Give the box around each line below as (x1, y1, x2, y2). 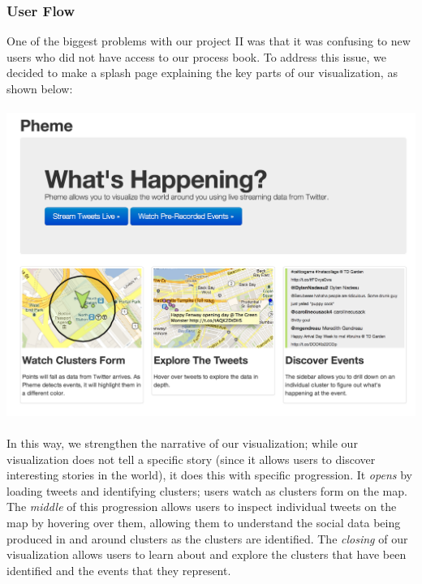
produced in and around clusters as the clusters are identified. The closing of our (6, 530, 408, 547)
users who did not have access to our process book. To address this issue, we (6, 48, 386, 65)
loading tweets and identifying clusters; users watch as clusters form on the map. (6, 482, 407, 499)
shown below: (6, 80, 73, 97)
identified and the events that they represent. (6, 561, 231, 578)
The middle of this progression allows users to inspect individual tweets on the (6, 498, 397, 515)
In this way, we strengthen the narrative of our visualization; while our (6, 434, 358, 451)
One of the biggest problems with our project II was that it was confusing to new (6, 32, 411, 49)
